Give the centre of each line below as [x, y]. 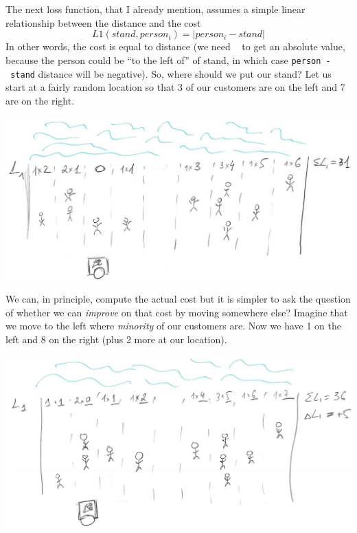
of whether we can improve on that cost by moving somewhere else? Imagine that [177, 312]
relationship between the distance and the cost [103, 22]
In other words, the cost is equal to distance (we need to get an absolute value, [175, 46]
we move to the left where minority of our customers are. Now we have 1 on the [173, 326]
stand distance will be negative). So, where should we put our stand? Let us [171, 73]
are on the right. [40, 100]
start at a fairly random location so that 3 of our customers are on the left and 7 [175, 87]
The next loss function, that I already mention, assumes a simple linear [156, 9]
